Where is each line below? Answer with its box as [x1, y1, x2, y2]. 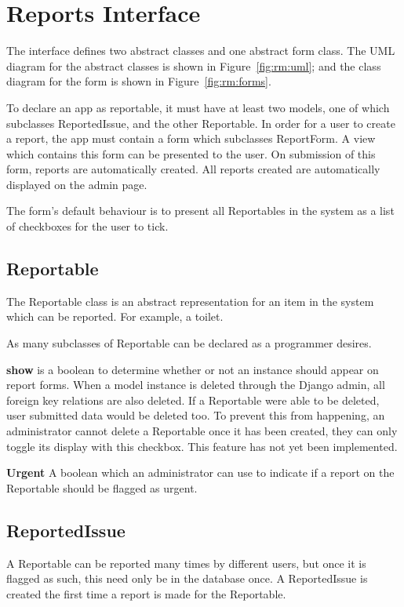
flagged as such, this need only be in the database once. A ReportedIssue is [6, 570, 368, 587]
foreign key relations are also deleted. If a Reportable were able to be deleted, [6, 391, 380, 408]
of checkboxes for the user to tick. [6, 218, 169, 234]
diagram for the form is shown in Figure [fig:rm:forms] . [6, 73, 271, 89]
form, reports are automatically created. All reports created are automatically [6, 161, 380, 177]
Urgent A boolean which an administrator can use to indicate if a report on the [6, 464, 395, 481]
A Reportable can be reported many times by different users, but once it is [6, 554, 366, 571]
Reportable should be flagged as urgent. [6, 479, 198, 496]
